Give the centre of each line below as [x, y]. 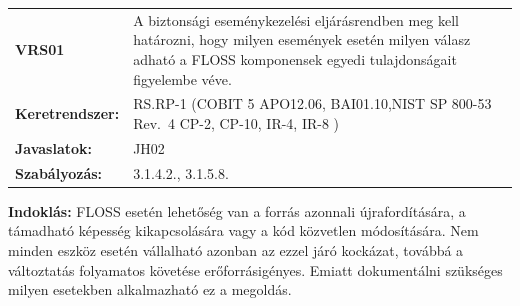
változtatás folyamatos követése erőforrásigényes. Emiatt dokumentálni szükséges [255, 269]
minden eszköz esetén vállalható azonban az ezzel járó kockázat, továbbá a [236, 249]
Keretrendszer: [67, 113]
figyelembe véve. [182, 78]
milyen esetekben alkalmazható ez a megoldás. [150, 289]
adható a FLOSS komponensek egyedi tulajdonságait [295, 58]
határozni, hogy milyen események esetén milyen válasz [302, 39]
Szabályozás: [59, 172]
